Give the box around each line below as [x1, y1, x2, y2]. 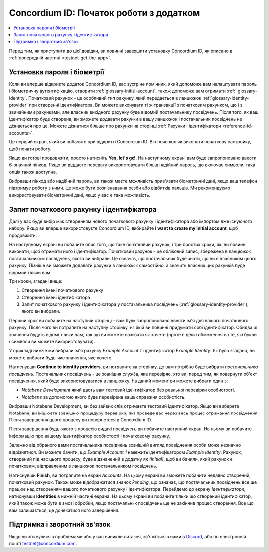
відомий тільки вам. [9, 269, 52, 275]
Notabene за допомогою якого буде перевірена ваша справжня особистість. [21, 394, 186, 400]
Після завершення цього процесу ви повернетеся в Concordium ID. [9, 416, 152, 423]
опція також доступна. [9, 169, 57, 175]
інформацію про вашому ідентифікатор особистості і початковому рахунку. [9, 433, 170, 439]
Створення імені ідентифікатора [21, 294, 90, 300]
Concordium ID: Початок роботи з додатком [9, 7, 200, 18]
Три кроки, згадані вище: [9, 278, 63, 284]
